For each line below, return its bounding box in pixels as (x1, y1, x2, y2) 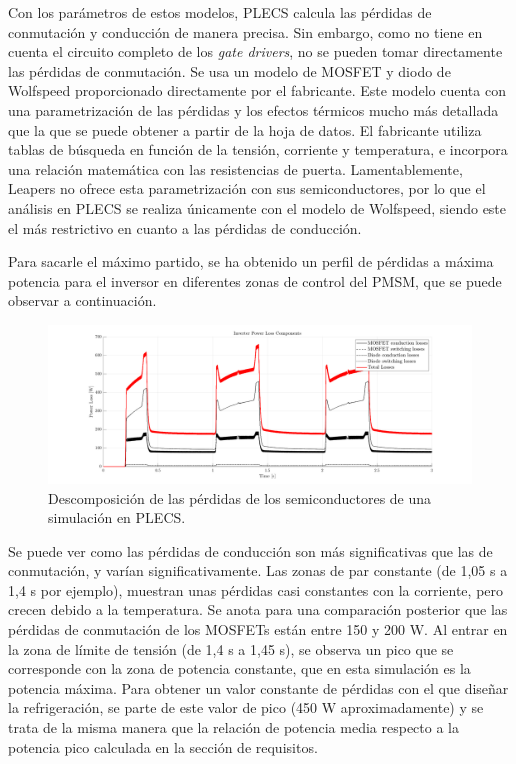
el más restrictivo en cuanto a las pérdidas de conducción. (8, 217, 362, 238)
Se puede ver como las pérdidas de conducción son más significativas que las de (8, 540, 493, 561)
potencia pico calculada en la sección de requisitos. (8, 736, 318, 757)
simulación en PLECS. (48, 507, 186, 528)
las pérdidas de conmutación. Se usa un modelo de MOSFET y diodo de (8, 60, 451, 81)
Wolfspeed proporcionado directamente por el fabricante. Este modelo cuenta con (8, 80, 506, 101)
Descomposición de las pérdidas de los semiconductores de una (48, 487, 432, 508)
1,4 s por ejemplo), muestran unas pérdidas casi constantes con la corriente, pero (8, 579, 504, 600)
